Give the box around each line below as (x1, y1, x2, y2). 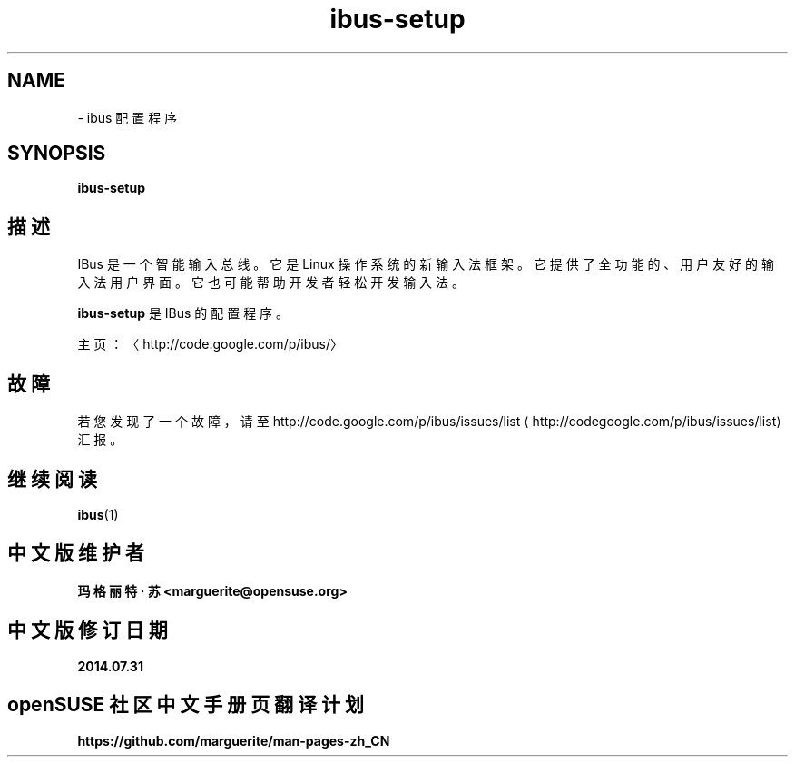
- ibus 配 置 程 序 (77, 109, 178, 125)
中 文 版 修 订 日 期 (7, 619, 168, 642)
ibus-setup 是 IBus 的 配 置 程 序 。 (77, 305, 290, 322)
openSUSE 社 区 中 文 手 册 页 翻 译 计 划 (7, 693, 365, 717)
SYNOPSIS (7, 142, 106, 165)
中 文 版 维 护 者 (7, 541, 144, 565)
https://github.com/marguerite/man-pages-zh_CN (77, 732, 390, 749)
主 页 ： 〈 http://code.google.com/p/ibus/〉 (77, 336, 343, 352)
